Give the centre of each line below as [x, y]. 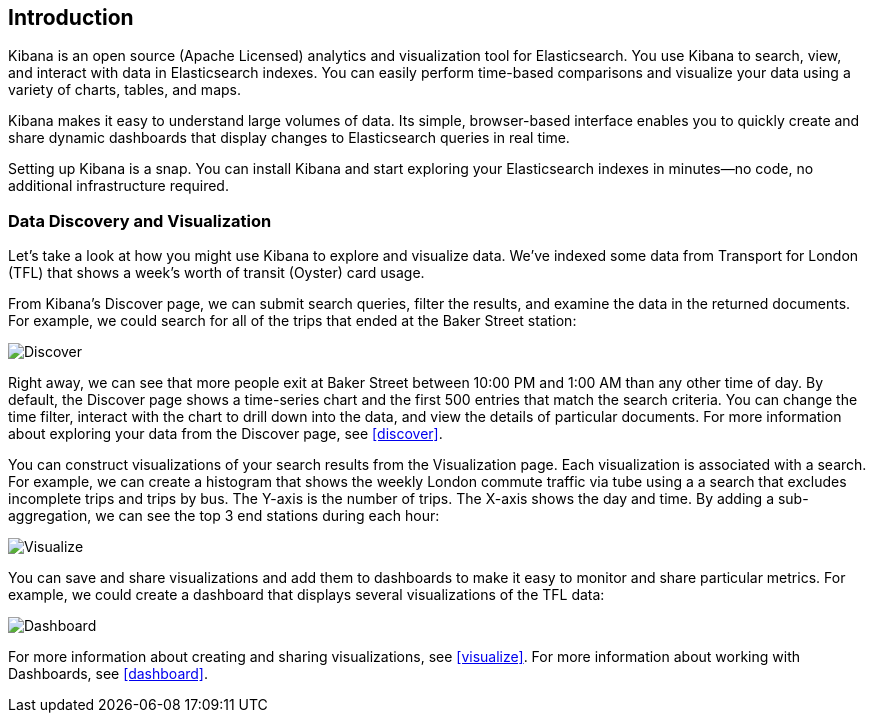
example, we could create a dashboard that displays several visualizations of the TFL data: [306, 595]
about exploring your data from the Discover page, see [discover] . [225, 434]
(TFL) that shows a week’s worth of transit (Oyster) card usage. [216, 273]
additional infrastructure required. [118, 186]
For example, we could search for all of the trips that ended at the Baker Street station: [292, 321]
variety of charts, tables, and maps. [124, 90]
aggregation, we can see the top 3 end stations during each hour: [224, 516]
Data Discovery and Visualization [140, 220]
